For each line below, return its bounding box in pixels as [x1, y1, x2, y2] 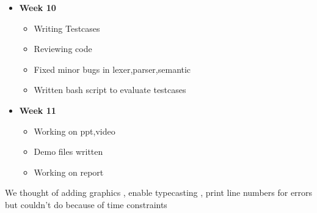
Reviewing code [34, 42, 92, 55]
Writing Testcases [34, 21, 100, 34]
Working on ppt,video [34, 124, 115, 137]
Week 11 [19, 103, 56, 116]
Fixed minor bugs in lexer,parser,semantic [34, 62, 191, 75]
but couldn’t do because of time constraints [5, 198, 167, 211]
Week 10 [19, 1, 56, 13]
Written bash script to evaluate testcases [34, 83, 186, 96]
